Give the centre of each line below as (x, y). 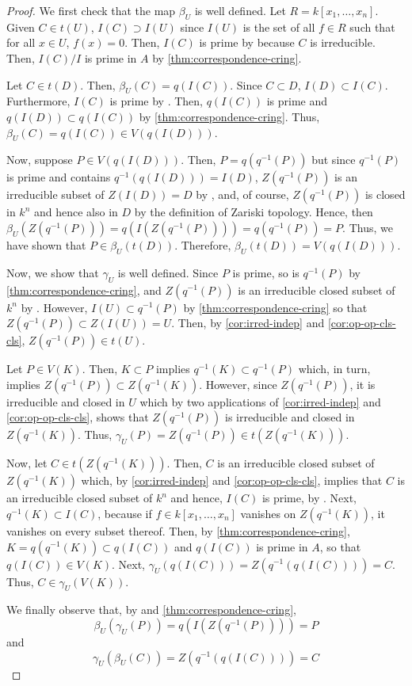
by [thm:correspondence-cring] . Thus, (229, 116)
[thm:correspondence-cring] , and (84, 290)
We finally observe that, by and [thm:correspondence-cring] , (151, 610)
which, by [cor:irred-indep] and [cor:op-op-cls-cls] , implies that (232, 480)
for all (21, 42)
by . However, (54, 307)
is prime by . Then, (156, 101)
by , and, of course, (242, 194)
